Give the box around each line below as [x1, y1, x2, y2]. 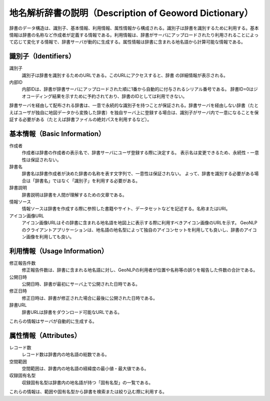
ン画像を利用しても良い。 [21, 233, 74, 240]
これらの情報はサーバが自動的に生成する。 [9, 318, 97, 324]
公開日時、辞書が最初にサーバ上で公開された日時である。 [21, 281, 140, 287]
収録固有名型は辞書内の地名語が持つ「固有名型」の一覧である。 [21, 379, 153, 385]
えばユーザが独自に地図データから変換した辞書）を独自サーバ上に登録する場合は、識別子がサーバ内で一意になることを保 [9, 109, 259, 115]
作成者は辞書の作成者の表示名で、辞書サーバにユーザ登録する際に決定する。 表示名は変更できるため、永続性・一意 [21, 150, 259, 156]
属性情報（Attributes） [9, 331, 81, 340]
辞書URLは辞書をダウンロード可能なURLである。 [21, 309, 122, 315]
